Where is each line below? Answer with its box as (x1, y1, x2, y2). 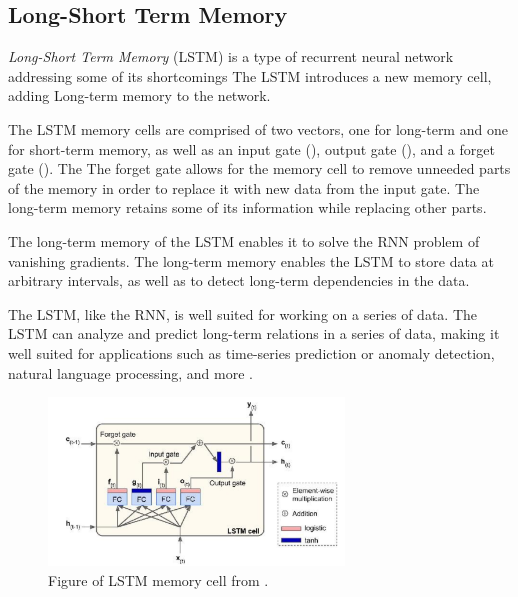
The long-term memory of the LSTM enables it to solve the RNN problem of (8, 230, 480, 251)
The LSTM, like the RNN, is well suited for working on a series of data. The (8, 303, 477, 324)
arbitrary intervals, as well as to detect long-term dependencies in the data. (8, 270, 470, 291)
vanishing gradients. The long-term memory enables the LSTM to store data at (8, 250, 494, 271)
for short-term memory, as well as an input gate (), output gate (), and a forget (8, 138, 495, 159)
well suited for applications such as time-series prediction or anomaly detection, (8, 342, 495, 363)
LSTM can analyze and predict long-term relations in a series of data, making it (8, 323, 500, 344)
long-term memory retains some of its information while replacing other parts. (8, 197, 487, 218)
